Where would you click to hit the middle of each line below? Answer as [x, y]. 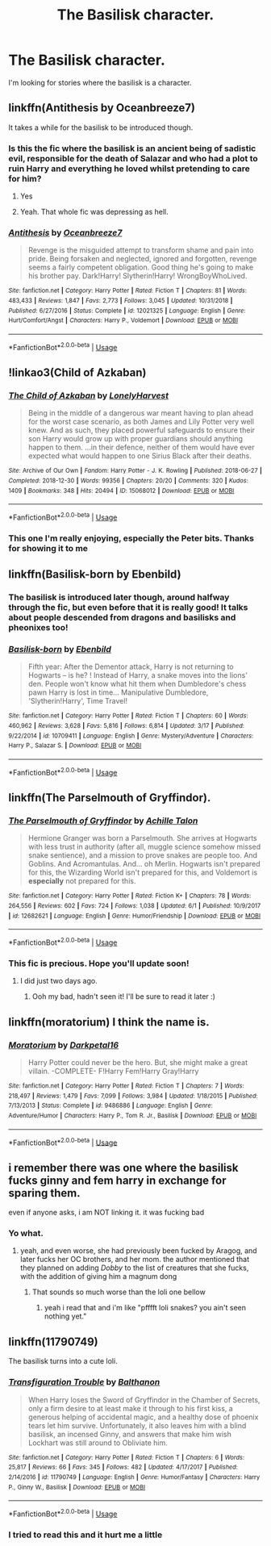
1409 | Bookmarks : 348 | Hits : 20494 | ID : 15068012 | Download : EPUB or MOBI [121, 491]
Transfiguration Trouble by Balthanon [84, 1382]
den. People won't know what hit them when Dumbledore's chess [137, 684]
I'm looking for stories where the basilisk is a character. [100, 82]
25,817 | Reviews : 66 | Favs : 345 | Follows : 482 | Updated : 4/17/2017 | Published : [123, 1467]
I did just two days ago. [59, 981]
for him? [25, 178]
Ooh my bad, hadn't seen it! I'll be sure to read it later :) [124, 997]
